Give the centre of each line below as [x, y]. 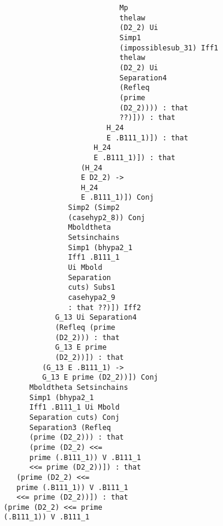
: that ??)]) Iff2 [105, 307]
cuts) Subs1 [92, 288]
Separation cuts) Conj [74, 417]
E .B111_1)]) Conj [117, 198]
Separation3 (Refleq [70, 427]
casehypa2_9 [92, 298]
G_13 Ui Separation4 [96, 318]
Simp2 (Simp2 [94, 208]
